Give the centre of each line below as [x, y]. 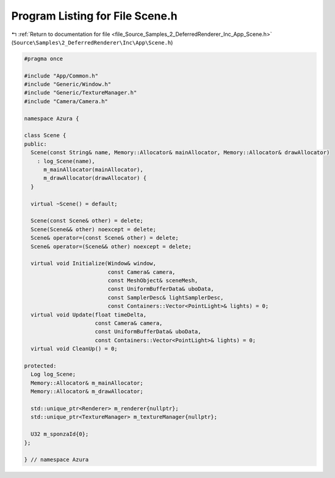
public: [35, 144]
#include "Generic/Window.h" [68, 84]
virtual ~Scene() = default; [74, 204]
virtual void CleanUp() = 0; [74, 349]
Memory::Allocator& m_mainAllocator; [87, 383]
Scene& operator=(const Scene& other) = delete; [105, 238]
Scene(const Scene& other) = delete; [87, 221]
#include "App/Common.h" [61, 76]
